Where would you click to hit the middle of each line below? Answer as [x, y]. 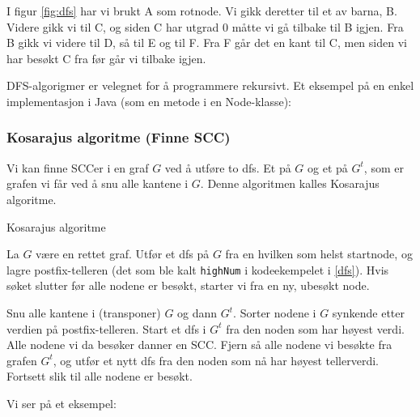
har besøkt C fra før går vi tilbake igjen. [106, 58]
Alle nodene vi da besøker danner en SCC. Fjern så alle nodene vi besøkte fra [199, 345]
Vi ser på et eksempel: [62, 403]
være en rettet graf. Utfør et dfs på [123, 254]
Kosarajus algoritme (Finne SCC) [119, 137]
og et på [328, 167]
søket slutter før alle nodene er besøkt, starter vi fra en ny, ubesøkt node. [188, 285]
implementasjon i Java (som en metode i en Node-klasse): [149, 101]
